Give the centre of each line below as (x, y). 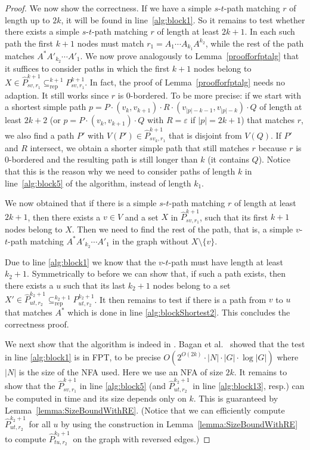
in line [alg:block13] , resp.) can (249, 386)
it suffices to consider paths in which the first (87, 68)
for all (40, 423)
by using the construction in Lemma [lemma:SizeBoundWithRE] (179, 423)
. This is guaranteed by (236, 398)
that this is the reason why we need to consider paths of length (120, 171)
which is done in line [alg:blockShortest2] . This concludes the (179, 312)
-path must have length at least (226, 261)
